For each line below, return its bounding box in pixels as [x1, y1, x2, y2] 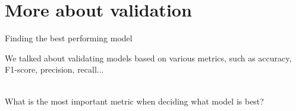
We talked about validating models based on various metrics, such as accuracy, [5, 51, 292, 64]
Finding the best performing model [5, 32, 133, 44]
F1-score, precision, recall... [5, 63, 104, 76]
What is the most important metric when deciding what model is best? [5, 94, 264, 107]
